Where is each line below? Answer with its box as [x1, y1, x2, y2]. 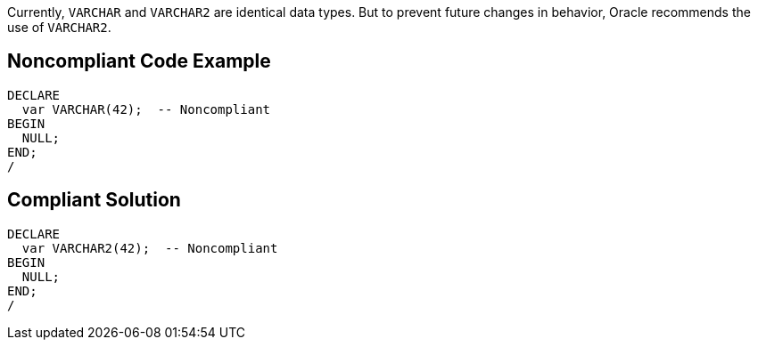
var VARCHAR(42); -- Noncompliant [21, 101, 271, 117]
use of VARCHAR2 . [7, 20, 111, 35]
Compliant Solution [7, 189, 181, 212]
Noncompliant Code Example [7, 50, 271, 73]
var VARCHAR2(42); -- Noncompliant [21, 240, 278, 255]
